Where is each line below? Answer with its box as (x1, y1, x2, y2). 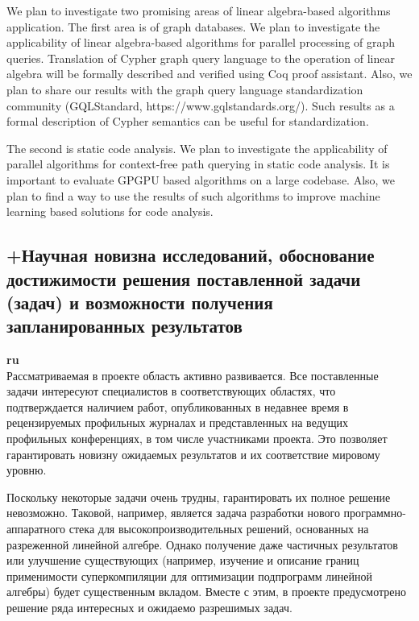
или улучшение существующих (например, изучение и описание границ (6, 552, 359, 569)
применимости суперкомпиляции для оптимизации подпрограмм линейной (6, 567, 372, 584)
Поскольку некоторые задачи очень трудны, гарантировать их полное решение (6, 488, 391, 505)
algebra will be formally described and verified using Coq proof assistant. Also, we (6, 65, 413, 82)
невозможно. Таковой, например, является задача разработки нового (6, 504, 340, 521)
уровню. (6, 462, 47, 478)
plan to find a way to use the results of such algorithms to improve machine (6, 187, 380, 204)
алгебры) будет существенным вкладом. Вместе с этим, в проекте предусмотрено (6, 583, 406, 600)
